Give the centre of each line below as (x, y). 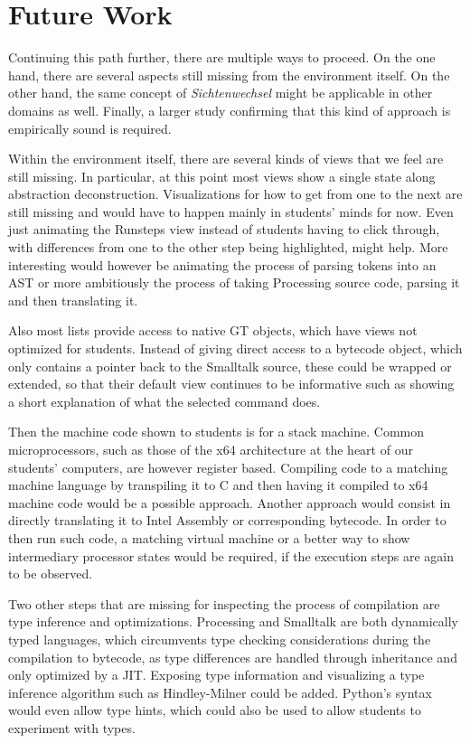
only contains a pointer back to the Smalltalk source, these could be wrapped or (230, 366)
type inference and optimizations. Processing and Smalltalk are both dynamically (233, 621)
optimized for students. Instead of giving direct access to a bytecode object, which (235, 348)
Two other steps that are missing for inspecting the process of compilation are (224, 603)
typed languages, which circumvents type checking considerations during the (220, 639)
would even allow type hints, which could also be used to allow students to (215, 710)
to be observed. (51, 574)
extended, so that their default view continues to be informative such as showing (231, 384)
